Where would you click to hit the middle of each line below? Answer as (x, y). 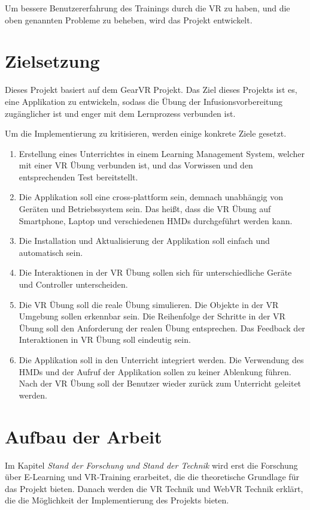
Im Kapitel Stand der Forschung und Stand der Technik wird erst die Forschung (151, 465)
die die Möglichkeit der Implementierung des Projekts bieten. (117, 500)
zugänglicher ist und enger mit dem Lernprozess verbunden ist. (120, 113)
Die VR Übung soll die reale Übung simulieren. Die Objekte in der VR (149, 304)
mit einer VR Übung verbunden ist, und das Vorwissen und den (136, 165)
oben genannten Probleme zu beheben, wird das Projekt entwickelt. (129, 19)
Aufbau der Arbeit (83, 436)
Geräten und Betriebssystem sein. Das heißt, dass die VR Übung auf (145, 209)
